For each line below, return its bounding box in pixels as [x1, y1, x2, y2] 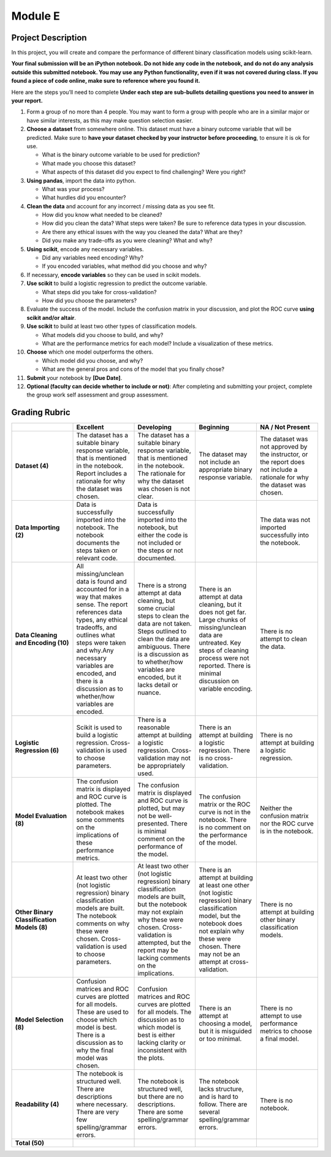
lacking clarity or [137, 1039, 186, 1047]
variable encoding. [199, 685, 253, 693]
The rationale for [137, 469, 186, 478]
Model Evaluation [15, 812, 67, 821]
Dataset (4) [15, 461, 49, 470]
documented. [137, 554, 176, 563]
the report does [259, 458, 305, 466]
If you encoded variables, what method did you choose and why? [42, 262, 207, 270]
